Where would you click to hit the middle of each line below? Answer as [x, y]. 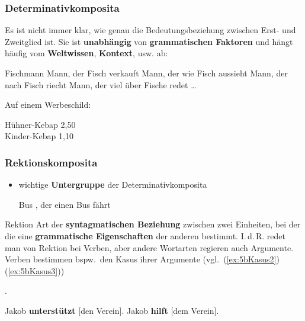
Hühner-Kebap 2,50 [40, 124]
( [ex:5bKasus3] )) [35, 270]
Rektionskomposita [51, 162]
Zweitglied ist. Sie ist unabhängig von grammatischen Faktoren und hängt [149, 41]
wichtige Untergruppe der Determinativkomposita [113, 184]
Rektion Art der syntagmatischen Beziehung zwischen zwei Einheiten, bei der [153, 224]
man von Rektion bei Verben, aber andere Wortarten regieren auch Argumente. [149, 247]
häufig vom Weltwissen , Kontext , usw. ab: [86, 53]
